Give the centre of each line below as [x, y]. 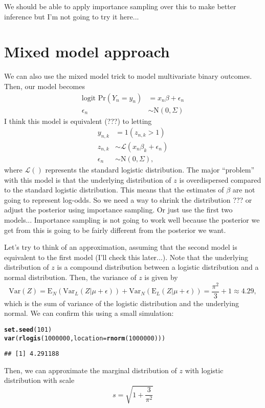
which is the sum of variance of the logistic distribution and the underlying [122, 303]
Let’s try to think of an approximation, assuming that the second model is [121, 247]
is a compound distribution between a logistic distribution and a [158, 267]
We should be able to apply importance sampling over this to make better [120, 6]
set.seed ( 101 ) [28, 329]
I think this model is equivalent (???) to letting [78, 121]
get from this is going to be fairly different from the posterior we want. [115, 230]
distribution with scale [39, 380]
